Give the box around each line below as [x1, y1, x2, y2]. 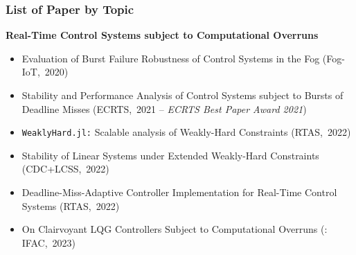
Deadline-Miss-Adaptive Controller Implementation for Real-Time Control [21, 185, 337, 200]
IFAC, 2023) [21, 235, 75, 249]
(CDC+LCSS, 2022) [21, 161, 109, 176]
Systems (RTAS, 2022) [21, 198, 120, 213]
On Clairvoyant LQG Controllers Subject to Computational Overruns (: [21, 222, 328, 236]
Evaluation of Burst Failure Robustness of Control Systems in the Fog [21, 51, 320, 65]
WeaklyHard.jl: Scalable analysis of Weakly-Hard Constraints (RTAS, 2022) [21, 125, 351, 139]
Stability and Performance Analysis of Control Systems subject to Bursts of [21, 88, 344, 102]
